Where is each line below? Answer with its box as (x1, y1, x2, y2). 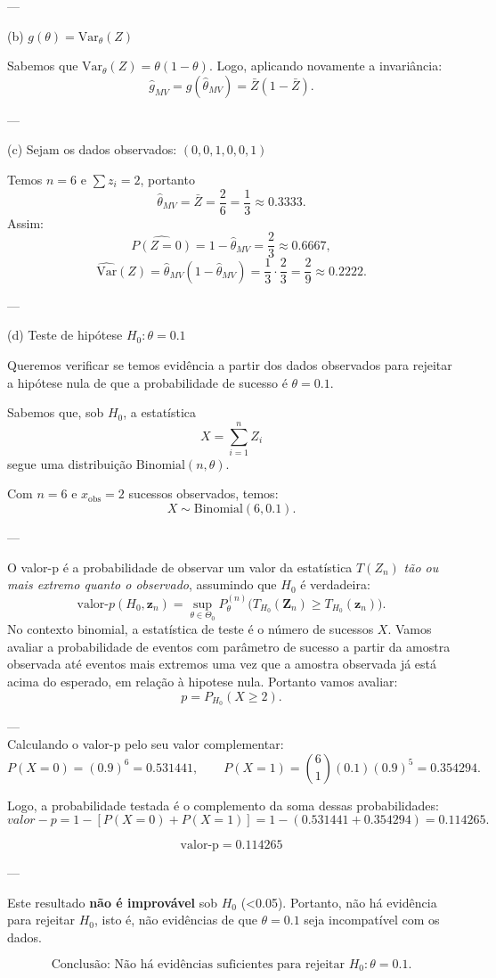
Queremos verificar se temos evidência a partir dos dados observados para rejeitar (7, 355, 452, 374)
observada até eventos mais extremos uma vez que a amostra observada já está (7, 654, 437, 673)
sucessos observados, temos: (128, 484, 279, 503)
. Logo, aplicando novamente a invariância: (208, 56, 443, 75)
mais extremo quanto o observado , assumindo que (7, 575, 277, 594)
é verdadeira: (300, 575, 370, 594)
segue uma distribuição (7, 454, 133, 473)
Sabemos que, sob (7, 403, 104, 422)
